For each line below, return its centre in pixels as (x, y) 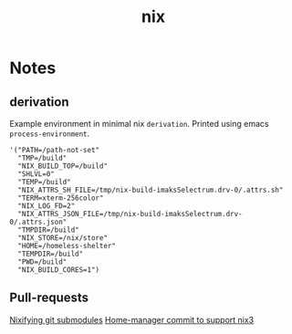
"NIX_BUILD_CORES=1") (59, 270)
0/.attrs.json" (38, 222)
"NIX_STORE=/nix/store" (63, 238)
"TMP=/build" (42, 158)
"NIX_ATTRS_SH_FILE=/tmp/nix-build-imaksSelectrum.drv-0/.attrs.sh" (151, 190)
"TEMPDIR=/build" (51, 254)
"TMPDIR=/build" (48, 230)
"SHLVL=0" (36, 174)
